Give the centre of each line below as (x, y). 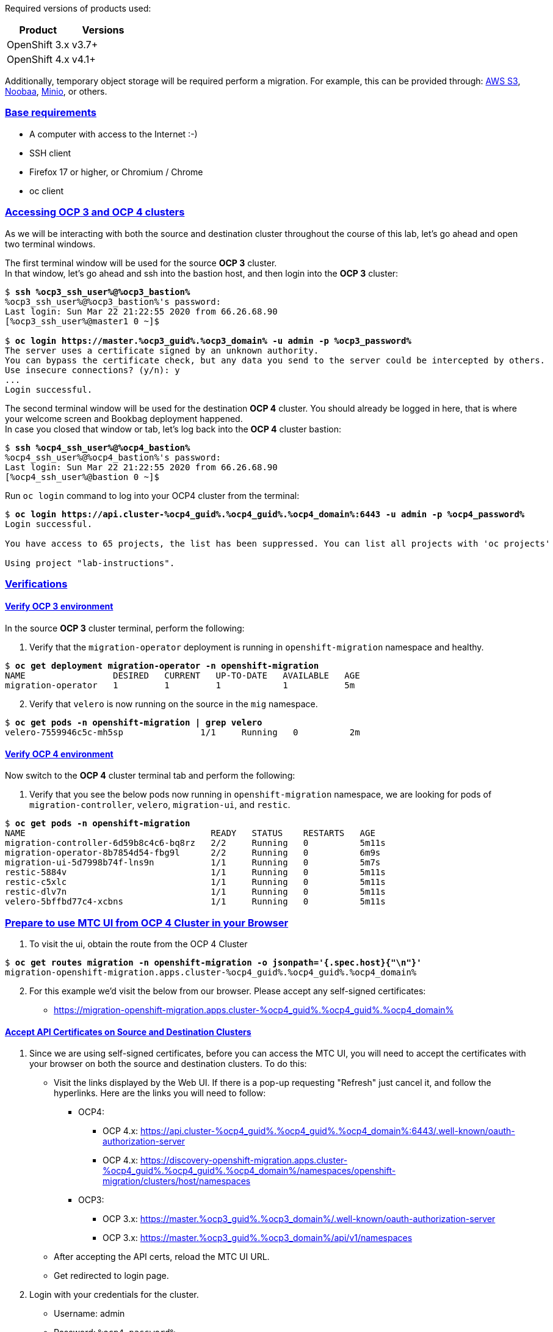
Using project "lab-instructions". (90, 563)
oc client (47, 191)
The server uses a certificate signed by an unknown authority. (162, 350)
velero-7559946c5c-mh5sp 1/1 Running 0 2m (183, 733)
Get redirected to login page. (111, 1276)
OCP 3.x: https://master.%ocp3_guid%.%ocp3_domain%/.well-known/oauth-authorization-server (299, 1219)
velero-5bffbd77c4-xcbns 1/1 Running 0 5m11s (195, 902)
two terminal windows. (50, 244)
